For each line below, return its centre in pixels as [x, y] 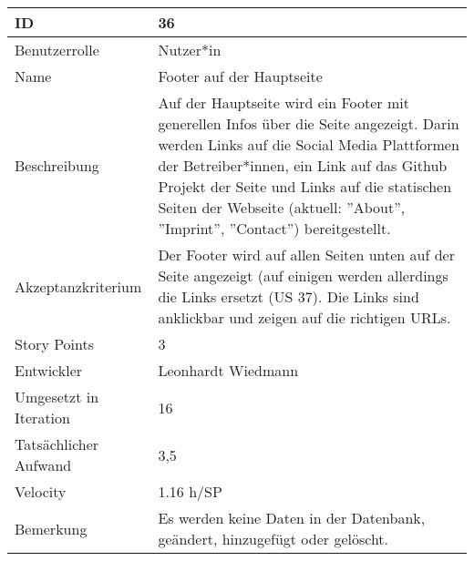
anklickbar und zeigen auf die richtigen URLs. [304, 317]
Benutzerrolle [57, 50]
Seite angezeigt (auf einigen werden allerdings [303, 275]
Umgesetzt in [57, 397]
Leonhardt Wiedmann [228, 370]
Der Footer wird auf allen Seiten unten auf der [306, 255]
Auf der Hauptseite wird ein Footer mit [283, 102]
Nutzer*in [190, 50]
